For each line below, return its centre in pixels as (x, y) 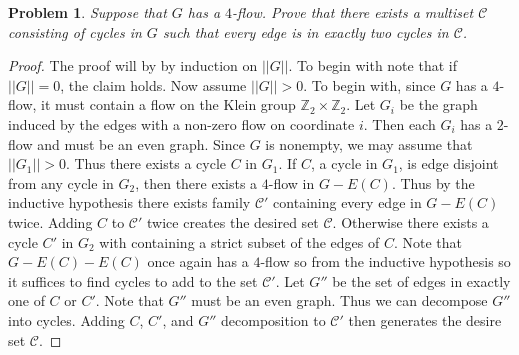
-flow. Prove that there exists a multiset (353, 12)
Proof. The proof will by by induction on (133, 65)
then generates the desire (425, 319)
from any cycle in (61, 182)
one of (26, 300)
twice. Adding (50, 221)
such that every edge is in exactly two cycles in (305, 31)
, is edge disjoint (448, 163)
